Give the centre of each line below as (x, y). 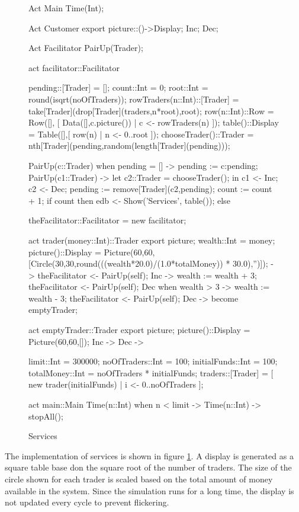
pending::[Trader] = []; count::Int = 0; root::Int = (118, 87)
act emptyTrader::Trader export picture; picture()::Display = (139, 330)
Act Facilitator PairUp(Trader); (86, 48)
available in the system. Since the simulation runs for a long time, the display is (149, 490)
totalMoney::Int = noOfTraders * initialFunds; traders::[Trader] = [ (151, 372)
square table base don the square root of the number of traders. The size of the (148, 467)
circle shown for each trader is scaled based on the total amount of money (139, 479)
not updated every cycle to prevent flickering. (87, 502)
